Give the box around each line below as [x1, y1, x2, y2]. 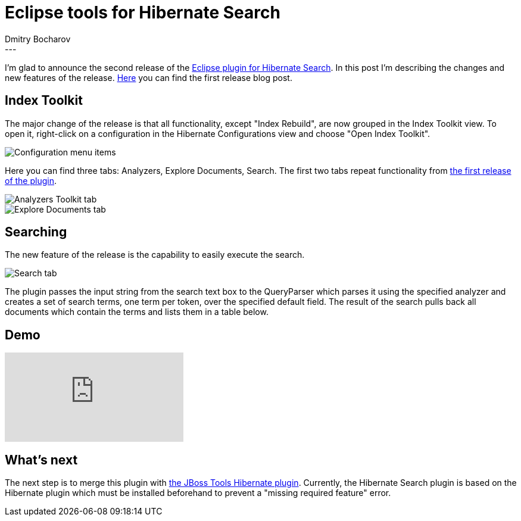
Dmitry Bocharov [5, 33, 71, 44]
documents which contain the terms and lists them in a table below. [5, 307, 269, 317]
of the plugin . [5, 175, 57, 186]
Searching [5, 224, 67, 240]
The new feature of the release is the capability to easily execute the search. [5, 249, 305, 260]
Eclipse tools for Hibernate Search [5, 2, 280, 23]
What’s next [5, 452, 78, 467]
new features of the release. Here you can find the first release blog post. [5, 72, 292, 83]
